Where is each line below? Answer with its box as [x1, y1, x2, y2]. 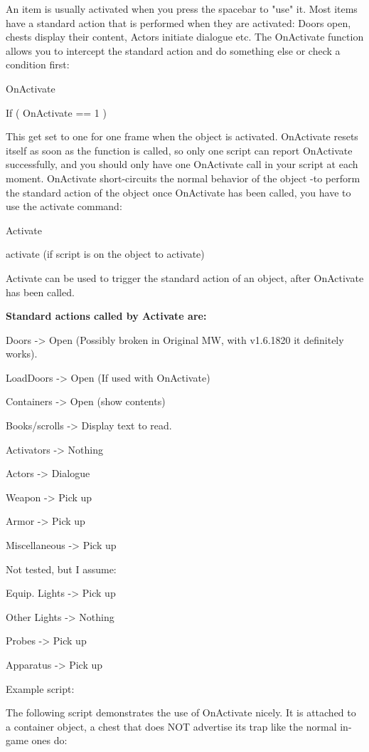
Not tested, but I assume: [6, 561, 117, 576]
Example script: [6, 681, 75, 696]
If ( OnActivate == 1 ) [6, 105, 107, 120]
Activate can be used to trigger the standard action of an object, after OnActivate [6, 270, 364, 285]
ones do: [31, 733, 68, 748]
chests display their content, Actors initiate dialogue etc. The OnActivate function [6, 29, 364, 44]
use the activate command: [6, 199, 122, 214]
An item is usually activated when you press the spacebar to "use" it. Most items [6, 1, 358, 16]
